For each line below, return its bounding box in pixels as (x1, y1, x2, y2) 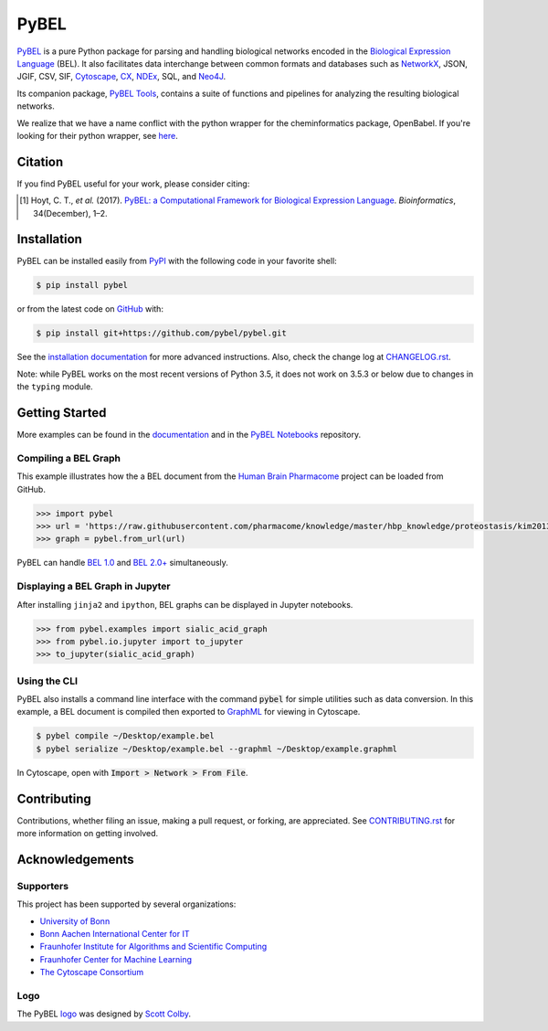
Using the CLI (16, 675, 78, 687)
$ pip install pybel (36, 280, 128, 291)
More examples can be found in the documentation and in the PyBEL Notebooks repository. (16, 430, 361, 441)
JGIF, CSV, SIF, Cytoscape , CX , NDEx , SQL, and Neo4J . (16, 71, 227, 82)
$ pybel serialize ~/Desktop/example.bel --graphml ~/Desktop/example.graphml (36, 743, 397, 754)
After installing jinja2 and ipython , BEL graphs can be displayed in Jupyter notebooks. (16, 599, 353, 610)
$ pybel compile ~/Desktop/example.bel (36, 731, 215, 741)
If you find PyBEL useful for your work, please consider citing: (16, 178, 250, 189)
